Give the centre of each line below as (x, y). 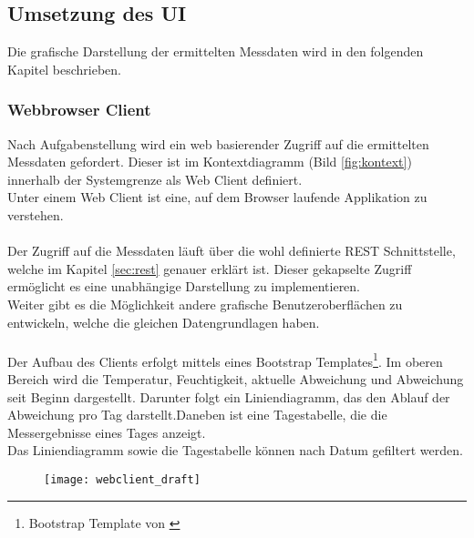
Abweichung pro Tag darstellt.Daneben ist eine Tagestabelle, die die (197, 415)
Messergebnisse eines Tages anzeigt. (107, 432)
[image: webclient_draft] (122, 479)
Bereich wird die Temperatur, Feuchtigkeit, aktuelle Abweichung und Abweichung (236, 378)
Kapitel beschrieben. (64, 69)
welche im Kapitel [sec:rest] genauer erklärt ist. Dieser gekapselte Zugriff (210, 268)
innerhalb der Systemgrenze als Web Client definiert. (155, 179)
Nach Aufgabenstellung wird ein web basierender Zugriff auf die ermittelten (218, 143)
